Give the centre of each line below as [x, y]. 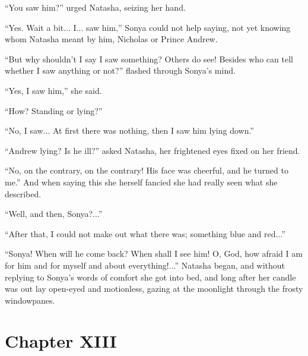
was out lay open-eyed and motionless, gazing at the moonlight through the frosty [154, 289]
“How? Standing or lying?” [54, 110]
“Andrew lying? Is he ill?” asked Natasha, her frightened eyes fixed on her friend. [153, 150]
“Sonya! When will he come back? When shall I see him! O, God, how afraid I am [154, 253]
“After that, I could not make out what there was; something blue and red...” [145, 233]
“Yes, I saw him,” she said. [53, 90]
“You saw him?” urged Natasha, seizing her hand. [95, 7]
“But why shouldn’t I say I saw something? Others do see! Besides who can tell [149, 59]
